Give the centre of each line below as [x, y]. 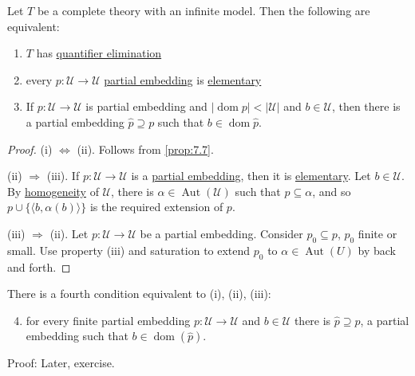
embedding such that [77, 336]
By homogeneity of [53, 191]
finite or [377, 233]
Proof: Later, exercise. [61, 363]
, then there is [366, 106]
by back [377, 250]
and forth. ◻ [39, 266]
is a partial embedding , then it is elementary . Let [251, 176]
